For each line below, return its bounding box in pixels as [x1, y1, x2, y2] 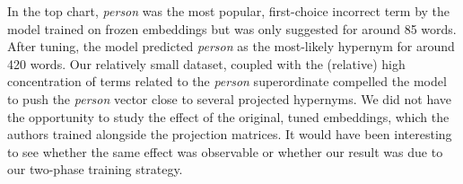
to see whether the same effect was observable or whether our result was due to [7, 142, 443, 161]
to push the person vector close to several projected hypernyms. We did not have [7, 89, 451, 108]
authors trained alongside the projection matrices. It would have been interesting [7, 125, 452, 144]
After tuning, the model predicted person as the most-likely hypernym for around [7, 37, 455, 56]
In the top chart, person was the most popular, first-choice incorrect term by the [7, 2, 450, 20]
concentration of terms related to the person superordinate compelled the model [7, 72, 447, 91]
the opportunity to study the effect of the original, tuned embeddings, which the [7, 107, 450, 126]
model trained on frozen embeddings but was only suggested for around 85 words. [7, 19, 457, 38]
